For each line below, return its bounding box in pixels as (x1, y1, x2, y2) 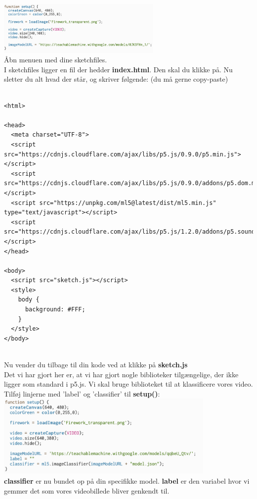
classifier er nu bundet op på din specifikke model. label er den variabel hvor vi (4, 475, 250, 486)
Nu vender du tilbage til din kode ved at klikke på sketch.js (4, 359, 188, 370)
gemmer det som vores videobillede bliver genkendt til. (4, 485, 170, 496)
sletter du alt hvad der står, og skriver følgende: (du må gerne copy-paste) (4, 74, 228, 84)
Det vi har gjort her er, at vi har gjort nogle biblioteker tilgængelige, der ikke (4, 369, 239, 379)
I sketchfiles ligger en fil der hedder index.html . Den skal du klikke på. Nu (4, 64, 233, 74)
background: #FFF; (25, 306, 86, 313)
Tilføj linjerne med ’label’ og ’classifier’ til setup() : (4, 388, 160, 399)
